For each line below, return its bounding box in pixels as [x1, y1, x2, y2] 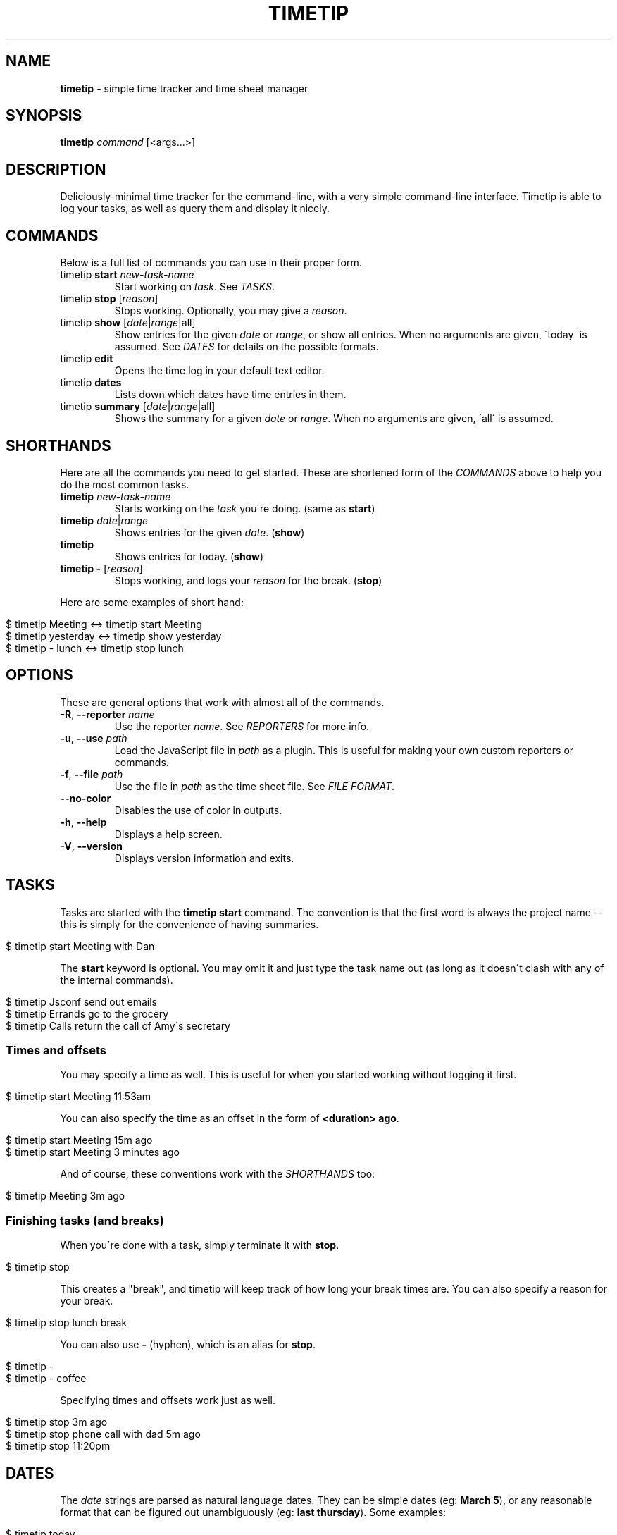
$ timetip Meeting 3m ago [6, 1190, 125, 1202]
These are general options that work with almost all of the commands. [60, 696, 385, 708]
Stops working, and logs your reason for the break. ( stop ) [114, 574, 382, 586]
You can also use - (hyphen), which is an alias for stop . [60, 1338, 316, 1351]
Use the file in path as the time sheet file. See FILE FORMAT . [114, 779, 395, 792]
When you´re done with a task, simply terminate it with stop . [60, 1239, 339, 1252]
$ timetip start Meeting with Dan [6, 939, 155, 952]
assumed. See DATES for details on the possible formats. [114, 340, 379, 353]
